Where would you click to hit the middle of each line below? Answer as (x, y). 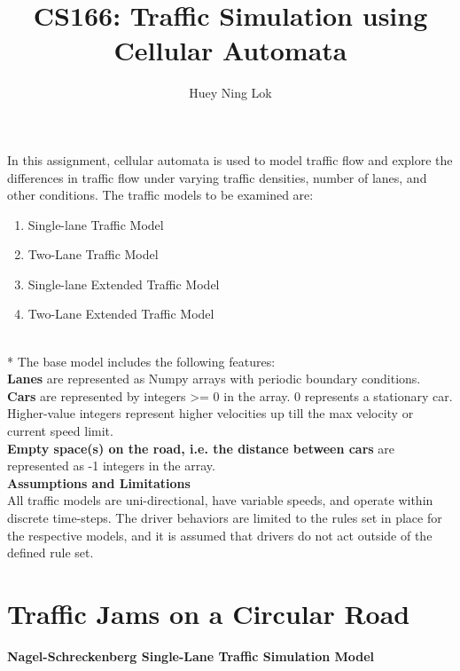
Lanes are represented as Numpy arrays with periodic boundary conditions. (214, 379)
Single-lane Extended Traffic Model (124, 284)
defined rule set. (51, 553)
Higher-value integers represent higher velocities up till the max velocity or (211, 413)
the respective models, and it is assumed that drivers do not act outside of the (220, 535)
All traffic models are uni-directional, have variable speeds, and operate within (220, 500)
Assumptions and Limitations (99, 482)
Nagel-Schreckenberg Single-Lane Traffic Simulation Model (191, 655)
